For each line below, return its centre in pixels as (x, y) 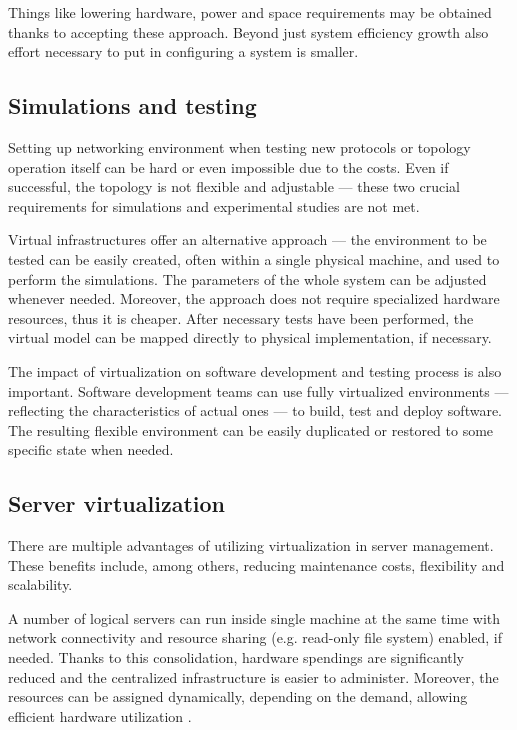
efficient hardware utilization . (100, 715)
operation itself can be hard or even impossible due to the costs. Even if (228, 166)
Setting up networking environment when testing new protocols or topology (239, 146)
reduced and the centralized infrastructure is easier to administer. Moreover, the (253, 676)
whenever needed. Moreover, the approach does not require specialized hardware (254, 298)
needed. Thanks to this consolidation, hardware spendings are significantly (236, 657)
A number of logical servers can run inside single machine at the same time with (254, 617)
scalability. (40, 584)
